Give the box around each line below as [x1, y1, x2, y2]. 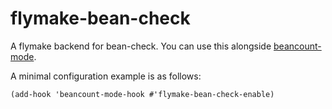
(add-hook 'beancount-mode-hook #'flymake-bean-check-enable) [10, 89, 275, 99]
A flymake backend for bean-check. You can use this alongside [10, 40, 272, 52]
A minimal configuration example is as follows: [10, 70, 202, 82]
